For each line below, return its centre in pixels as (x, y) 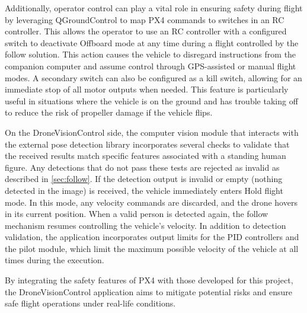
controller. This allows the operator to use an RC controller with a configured (146, 31)
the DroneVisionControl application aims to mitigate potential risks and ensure (148, 291)
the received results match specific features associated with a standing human (145, 156)
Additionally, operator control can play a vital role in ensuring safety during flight (154, 8)
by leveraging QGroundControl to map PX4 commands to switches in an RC (145, 19)
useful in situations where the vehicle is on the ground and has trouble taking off (151, 100)
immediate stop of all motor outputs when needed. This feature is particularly (147, 89)
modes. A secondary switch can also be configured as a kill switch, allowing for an (153, 77)
